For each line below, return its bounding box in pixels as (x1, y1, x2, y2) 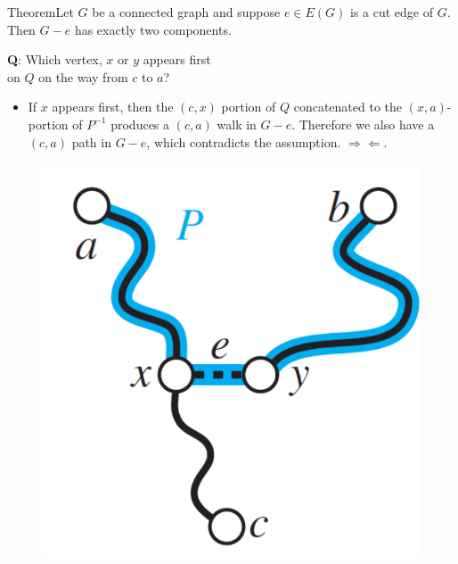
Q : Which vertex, (7, 50, 102, 69)
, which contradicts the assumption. (146, 132, 341, 151)
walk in (217, 114, 257, 133)
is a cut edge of (350, 3, 434, 21)
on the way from (38, 67, 128, 86)
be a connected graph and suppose (92, 3, 281, 21)
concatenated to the (293, 97, 403, 116)
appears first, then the (52, 97, 174, 116)
